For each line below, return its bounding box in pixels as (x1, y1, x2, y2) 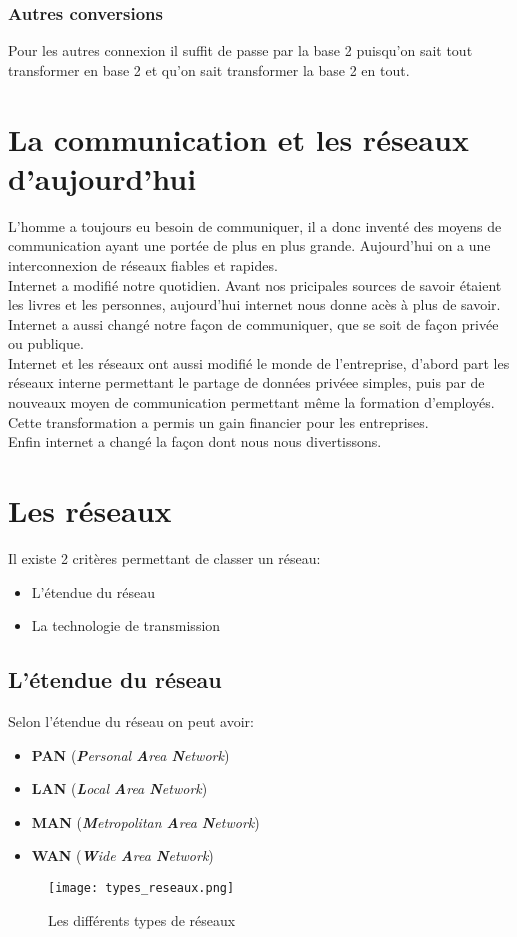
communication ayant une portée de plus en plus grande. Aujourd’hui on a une (8, 235, 491, 256)
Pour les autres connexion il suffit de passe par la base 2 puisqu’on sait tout (8, 40, 473, 61)
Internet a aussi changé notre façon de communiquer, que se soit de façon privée (8, 313, 499, 334)
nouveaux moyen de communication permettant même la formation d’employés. (8, 392, 495, 413)
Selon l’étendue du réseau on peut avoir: (8, 710, 254, 731)
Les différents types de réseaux (48, 909, 236, 930)
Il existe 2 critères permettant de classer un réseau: (8, 547, 321, 568)
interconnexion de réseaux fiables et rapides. (8, 254, 278, 275)
